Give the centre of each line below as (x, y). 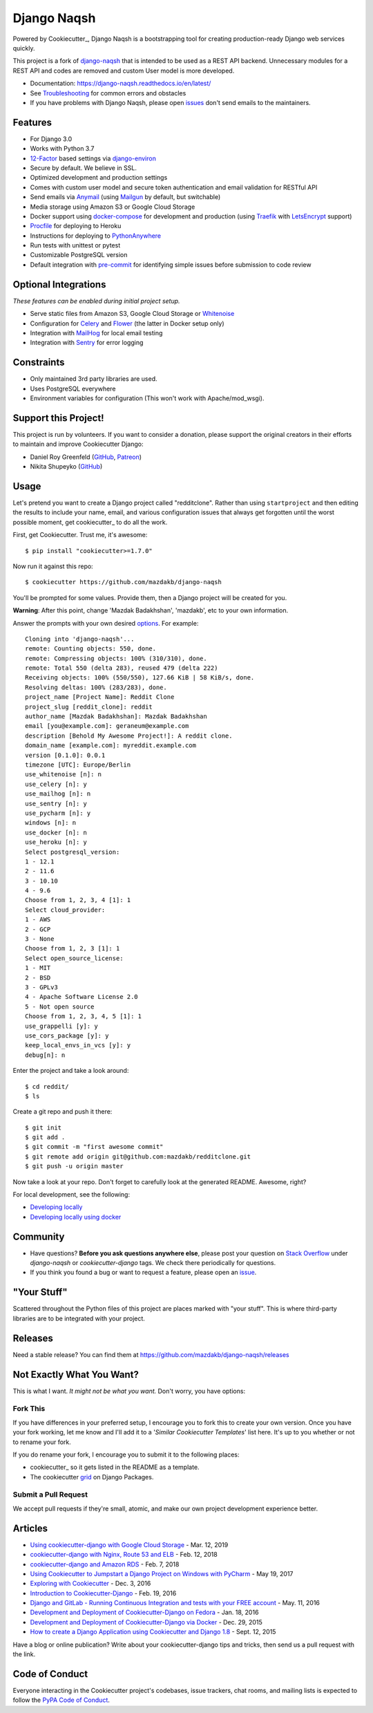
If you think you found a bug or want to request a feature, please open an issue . (143, 1273)
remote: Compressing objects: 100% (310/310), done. (116, 658)
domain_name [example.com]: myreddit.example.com (111, 746)
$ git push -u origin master (74, 1166)
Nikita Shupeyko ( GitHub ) (66, 467)
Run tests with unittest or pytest (75, 245)
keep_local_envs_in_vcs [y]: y (78, 1045)
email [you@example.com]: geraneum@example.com (107, 726)
